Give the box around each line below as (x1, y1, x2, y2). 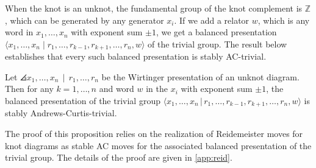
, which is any (257, 13, 310, 26)
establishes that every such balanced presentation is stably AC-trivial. (5, 50, 267, 63)
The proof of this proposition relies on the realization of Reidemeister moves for (5, 127, 303, 140)
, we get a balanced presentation (156, 26, 277, 38)
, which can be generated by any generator (5, 13, 164, 26)
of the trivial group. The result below (148, 37, 287, 50)
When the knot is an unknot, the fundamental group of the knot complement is (5, 2, 303, 14)
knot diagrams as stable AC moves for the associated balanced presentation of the (5, 139, 312, 152)
